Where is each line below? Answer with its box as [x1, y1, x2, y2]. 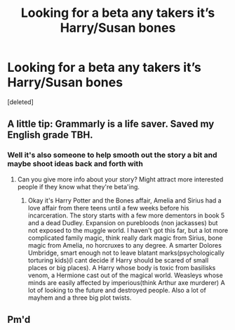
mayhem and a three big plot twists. [27, 293, 132, 302]
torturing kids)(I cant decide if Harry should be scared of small [27, 255, 209, 265]
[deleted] [7, 97, 34, 106]
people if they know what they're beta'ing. [17, 182, 140, 191]
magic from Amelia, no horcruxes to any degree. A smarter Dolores [27, 241, 222, 249]
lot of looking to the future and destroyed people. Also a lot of [27, 286, 207, 294]
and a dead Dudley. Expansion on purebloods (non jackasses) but [27, 218, 218, 227]
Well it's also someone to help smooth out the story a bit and [7, 150, 217, 160]
